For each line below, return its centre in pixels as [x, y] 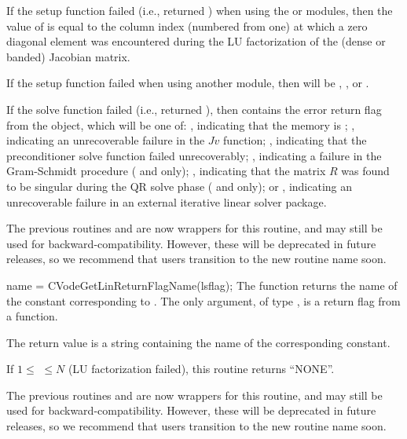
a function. [32, 316]
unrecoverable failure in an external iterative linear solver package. [167, 201]
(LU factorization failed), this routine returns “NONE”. [201, 369]
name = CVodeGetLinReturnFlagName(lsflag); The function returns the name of [202, 285]
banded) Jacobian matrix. [68, 56]
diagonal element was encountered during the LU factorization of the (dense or [196, 41]
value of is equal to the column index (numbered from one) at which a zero [187, 26]
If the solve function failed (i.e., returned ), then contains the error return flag [194, 109]
